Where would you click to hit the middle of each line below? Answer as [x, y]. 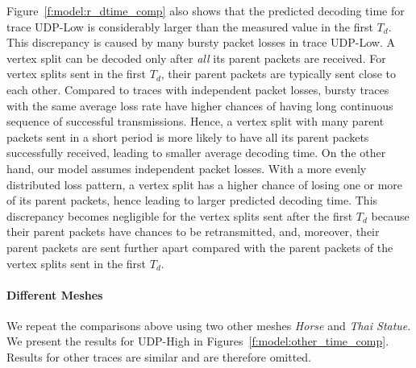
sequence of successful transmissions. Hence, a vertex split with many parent [196, 121]
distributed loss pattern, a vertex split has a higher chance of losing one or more [205, 184]
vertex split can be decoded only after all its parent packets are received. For [196, 58]
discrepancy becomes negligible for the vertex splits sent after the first [180, 215]
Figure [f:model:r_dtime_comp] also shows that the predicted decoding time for [206, 10]
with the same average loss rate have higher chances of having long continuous [200, 105]
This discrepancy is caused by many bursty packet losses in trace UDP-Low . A [201, 42]
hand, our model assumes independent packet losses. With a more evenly [187, 168]
